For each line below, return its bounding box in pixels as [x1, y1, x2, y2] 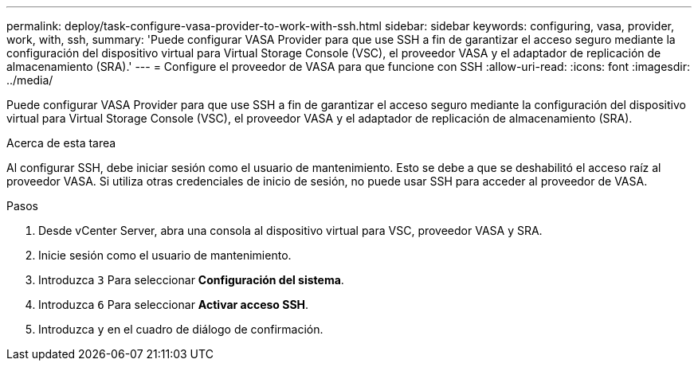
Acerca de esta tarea [6, 136, 116, 150]
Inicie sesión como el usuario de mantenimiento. [38, 248, 292, 262]
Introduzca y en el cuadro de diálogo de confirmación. [38, 322, 324, 336]
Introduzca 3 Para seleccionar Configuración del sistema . [38, 273, 344, 287]
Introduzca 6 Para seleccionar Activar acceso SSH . [38, 298, 309, 311]
